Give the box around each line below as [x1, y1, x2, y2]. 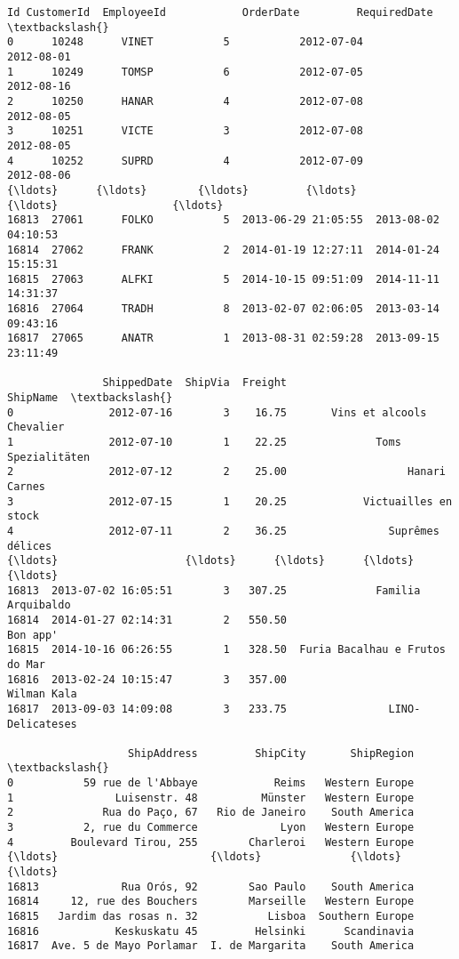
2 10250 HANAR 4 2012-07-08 [7, 94, 363, 108]
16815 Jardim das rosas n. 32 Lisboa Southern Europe [7, 910, 415, 923]
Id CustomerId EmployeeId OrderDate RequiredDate [7, 6, 433, 19]
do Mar [7, 657, 45, 671]
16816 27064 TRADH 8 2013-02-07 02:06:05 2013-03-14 [7, 302, 439, 316]
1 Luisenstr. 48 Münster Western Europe [7, 791, 415, 804]
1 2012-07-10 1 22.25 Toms [7, 436, 401, 449]
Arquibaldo [7, 599, 71, 612]
